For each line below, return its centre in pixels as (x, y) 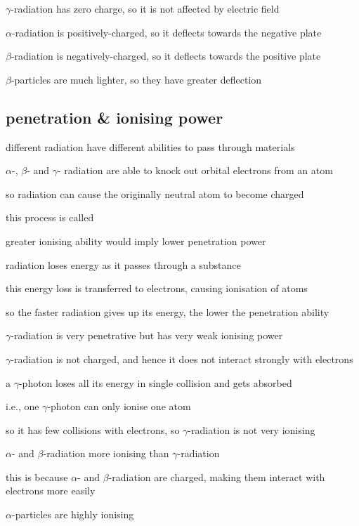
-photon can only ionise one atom (119, 406)
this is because (37, 476)
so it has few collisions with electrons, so (93, 429)
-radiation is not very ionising (252, 429)
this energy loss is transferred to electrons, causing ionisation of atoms (157, 288)
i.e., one (22, 406)
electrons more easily (51, 491)
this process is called (50, 217)
